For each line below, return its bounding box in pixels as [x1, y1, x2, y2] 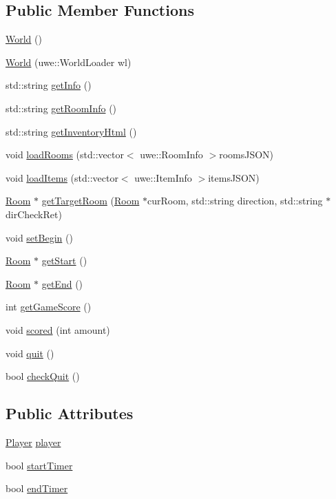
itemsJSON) [208, 170, 260, 184]
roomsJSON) [219, 147, 274, 162]
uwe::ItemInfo [134, 170, 192, 184]
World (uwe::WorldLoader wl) [6, 54, 132, 69]
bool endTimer [6, 481, 68, 496]
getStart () [41, 253, 87, 268]
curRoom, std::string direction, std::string [147, 193, 323, 208]
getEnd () [41, 276, 83, 290]
